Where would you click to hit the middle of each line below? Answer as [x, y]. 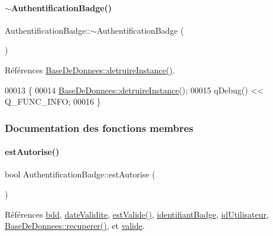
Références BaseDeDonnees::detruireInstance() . [90, 69]
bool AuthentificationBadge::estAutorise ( [80, 174]
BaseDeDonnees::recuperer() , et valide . [75, 226]
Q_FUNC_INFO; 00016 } [53, 101]
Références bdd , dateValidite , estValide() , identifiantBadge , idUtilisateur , [137, 214]
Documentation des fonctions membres [99, 127]
